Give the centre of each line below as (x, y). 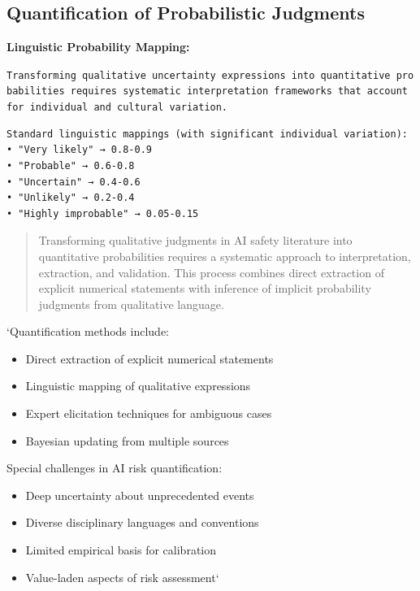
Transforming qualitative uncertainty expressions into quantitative (199, 75)
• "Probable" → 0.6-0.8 (71, 165)
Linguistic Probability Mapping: (98, 47)
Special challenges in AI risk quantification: (115, 468)
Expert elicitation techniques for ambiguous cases (149, 413)
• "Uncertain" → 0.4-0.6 (74, 182)
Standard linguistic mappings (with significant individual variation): (207, 134)
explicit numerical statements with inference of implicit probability (205, 288)
